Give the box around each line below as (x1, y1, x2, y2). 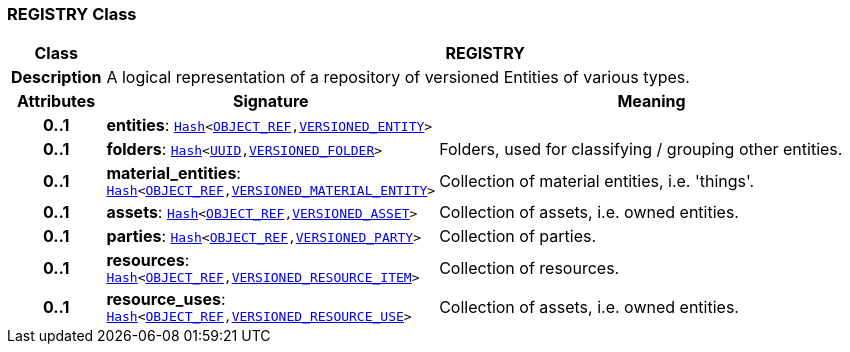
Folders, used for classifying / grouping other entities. (439, 139, 843, 160)
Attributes (17, 91, 96, 112)
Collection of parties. (439, 226, 597, 247)
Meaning (617, 91, 686, 112)
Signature (232, 91, 309, 112)
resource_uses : (106, 289, 226, 310)
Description (10, 67, 102, 88)
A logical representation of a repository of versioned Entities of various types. (106, 67, 690, 88)
